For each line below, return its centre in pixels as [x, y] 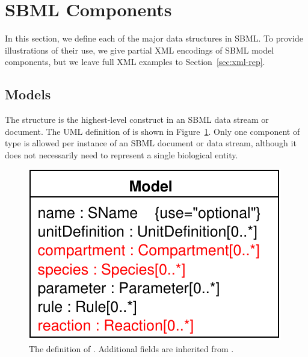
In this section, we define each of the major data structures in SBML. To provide [154, 38]
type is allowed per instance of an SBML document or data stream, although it [151, 143]
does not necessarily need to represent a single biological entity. [122, 154]
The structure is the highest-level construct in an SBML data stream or [137, 120]
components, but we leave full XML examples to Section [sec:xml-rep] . [135, 62]
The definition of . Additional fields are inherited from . [131, 349]
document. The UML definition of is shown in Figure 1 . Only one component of [152, 131]
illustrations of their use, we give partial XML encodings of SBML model [140, 50]
